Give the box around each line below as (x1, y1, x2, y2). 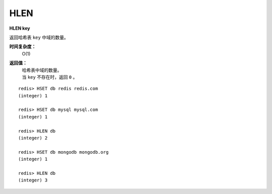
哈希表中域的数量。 (22, 67, 62, 73)
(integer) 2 (18, 135, 48, 141)
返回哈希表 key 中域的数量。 (9, 34, 69, 40)
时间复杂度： (9, 43, 36, 50)
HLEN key (9, 25, 30, 31)
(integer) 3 (18, 177, 48, 183)
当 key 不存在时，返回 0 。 (22, 74, 78, 80)
